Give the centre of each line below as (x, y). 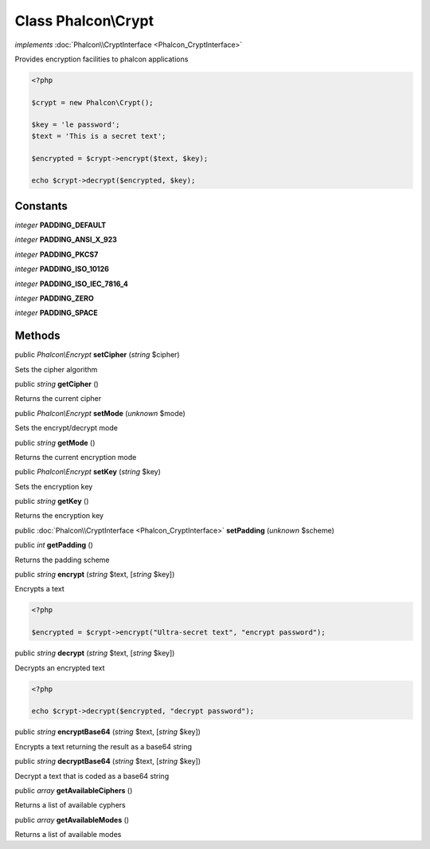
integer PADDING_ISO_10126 (62, 269)
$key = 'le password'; (76, 125)
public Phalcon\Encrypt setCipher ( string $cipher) (97, 355)
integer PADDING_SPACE (57, 313)
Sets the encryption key (54, 486)
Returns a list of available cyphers (70, 805)
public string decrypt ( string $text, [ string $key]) (95, 653)
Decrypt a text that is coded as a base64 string (92, 776)
